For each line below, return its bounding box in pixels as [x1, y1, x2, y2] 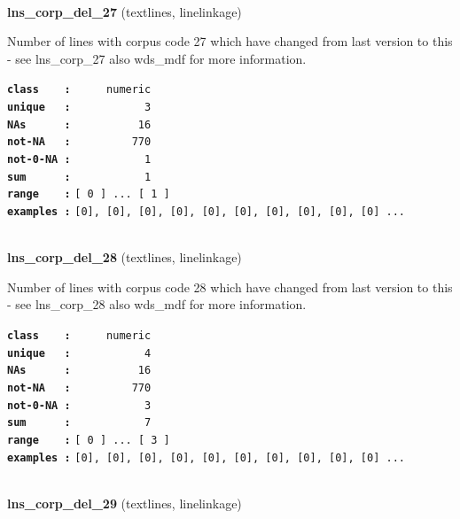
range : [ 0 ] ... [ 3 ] [7, 433, 170, 446]
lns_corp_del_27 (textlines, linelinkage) [7, 2, 242, 20]
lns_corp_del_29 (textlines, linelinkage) [7, 493, 242, 512]
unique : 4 [7, 346, 152, 360]
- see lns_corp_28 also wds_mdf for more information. [7, 295, 307, 314]
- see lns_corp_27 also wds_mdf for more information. [7, 49, 307, 67]
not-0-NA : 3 [7, 399, 152, 412]
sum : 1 [7, 170, 152, 183]
